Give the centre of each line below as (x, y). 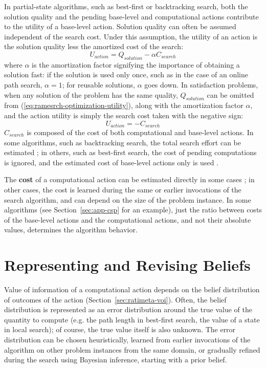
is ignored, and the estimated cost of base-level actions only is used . (111, 162)
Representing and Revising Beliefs (127, 265)
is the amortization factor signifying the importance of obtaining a (136, 64)
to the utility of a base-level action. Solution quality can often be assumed (120, 26)
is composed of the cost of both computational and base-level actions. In (140, 132)
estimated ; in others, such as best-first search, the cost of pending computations (130, 152)
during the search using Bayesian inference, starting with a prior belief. (116, 360)
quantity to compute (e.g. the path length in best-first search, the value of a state (132, 319)
